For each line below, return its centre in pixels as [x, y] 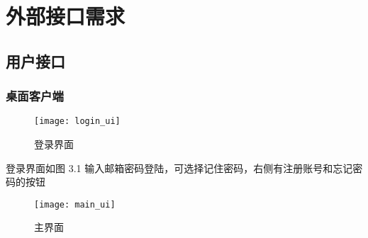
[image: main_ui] [75, 204]
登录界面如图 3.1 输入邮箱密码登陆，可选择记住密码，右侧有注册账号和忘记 [179, 168]
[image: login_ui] [77, 121]
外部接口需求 [66, 16]
